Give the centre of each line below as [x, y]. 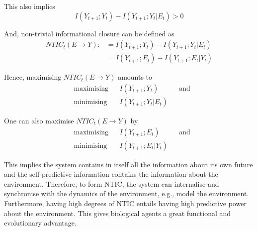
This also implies [30, 6]
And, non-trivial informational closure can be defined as [89, 33]
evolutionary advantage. [40, 223]
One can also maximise [39, 120]
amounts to [135, 77]
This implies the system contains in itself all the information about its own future [128, 164]
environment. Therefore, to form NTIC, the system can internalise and [112, 183]
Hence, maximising [33, 77]
